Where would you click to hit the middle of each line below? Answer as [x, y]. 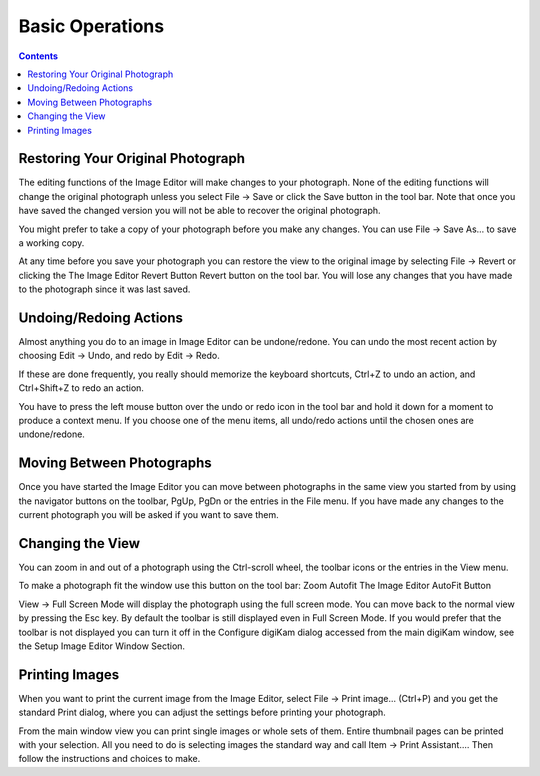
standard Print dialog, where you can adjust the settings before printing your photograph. [202, 712]
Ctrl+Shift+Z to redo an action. [81, 388]
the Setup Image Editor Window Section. [101, 646]
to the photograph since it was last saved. [104, 289]
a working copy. [51, 242]
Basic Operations [91, 26]
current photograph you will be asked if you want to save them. [148, 515]
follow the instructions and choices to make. [109, 759]
